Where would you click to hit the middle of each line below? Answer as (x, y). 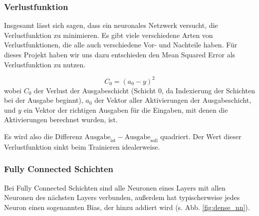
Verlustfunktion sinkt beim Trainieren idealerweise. (82, 146)
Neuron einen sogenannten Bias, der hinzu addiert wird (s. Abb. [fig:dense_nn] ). (127, 207)
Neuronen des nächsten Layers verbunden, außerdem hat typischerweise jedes (122, 197)
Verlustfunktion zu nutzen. (45, 64)
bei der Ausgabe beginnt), (44, 100)
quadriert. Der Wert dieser (201, 136)
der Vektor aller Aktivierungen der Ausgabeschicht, (173, 100)
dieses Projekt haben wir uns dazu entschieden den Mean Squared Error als (120, 54)
